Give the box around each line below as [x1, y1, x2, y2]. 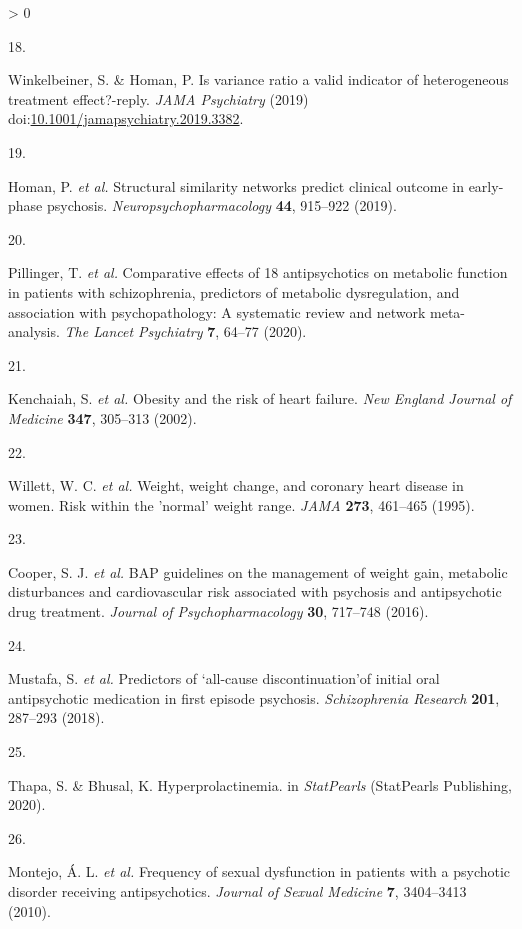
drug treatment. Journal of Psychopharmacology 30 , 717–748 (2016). [8, 601, 429, 622]
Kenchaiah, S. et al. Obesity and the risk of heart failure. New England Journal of [8, 388, 512, 409]
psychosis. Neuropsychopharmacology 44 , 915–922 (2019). [46, 195, 397, 216]
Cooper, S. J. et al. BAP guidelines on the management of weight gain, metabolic [8, 561, 508, 582]
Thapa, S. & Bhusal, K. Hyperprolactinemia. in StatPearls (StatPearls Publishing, [8, 774, 512, 795]
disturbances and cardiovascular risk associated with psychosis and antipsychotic [8, 581, 502, 602]
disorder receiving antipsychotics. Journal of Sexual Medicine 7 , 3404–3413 [8, 881, 467, 901]
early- [468, 175, 504, 196]
